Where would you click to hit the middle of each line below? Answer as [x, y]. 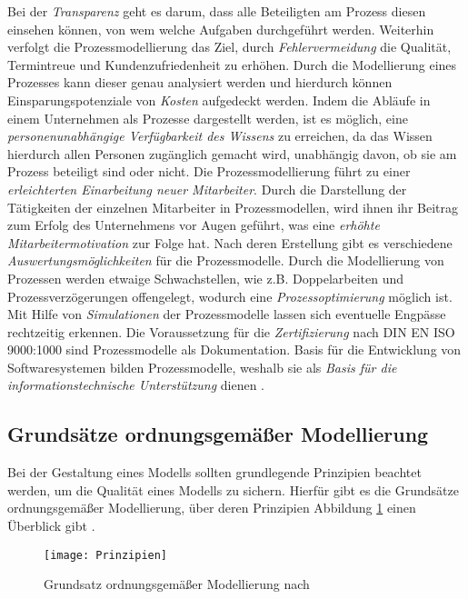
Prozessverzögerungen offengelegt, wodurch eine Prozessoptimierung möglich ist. [230, 296]
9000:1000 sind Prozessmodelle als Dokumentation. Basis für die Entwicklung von [234, 349]
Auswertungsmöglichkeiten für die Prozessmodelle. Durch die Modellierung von [226, 260]
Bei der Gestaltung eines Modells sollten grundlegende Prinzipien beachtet [214, 472]
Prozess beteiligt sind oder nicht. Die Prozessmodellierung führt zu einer [209, 171]
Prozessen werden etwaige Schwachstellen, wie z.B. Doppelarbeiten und [206, 278]
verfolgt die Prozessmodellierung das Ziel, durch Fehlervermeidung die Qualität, [229, 47]
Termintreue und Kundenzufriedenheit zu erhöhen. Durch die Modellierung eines [232, 64]
